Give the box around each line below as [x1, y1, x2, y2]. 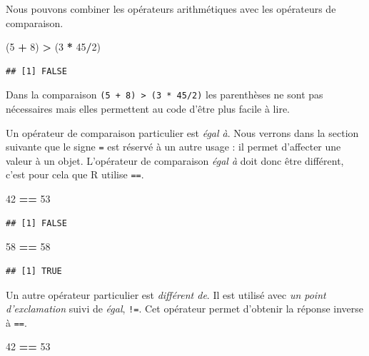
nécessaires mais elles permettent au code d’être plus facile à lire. [6, 101, 290, 116]
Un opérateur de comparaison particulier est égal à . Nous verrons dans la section [6, 125, 359, 140]
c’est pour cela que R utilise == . [6, 167, 144, 182]
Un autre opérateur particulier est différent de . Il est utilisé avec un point [6, 287, 326, 302]
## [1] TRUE [6, 265, 62, 276]
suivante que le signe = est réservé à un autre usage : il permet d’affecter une [6, 139, 341, 154]
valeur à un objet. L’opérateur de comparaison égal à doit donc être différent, [6, 153, 344, 168]
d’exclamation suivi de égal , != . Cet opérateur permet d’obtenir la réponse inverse [6, 301, 364, 316]
